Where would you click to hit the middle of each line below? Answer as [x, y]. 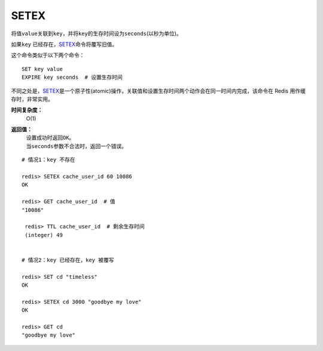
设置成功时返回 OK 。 [50, 138]
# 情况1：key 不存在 [49, 160]
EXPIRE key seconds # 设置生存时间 [72, 77]
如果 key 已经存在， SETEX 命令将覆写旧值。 [64, 44]
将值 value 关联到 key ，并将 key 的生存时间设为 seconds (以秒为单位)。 [96, 33]
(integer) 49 [44, 235]
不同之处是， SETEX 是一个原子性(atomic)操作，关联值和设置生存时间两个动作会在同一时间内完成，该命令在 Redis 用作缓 [159, 91]
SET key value [42, 69]
